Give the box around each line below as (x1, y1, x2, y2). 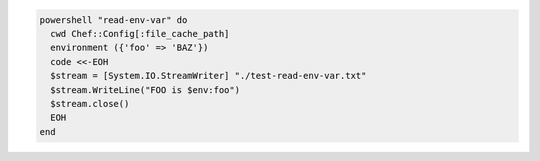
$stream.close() (50, 98, 130, 109)
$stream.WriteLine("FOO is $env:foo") (50, 84, 240, 95)
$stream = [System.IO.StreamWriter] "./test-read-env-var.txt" (50, 70, 367, 82)
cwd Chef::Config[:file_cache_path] (50, 28, 230, 39)
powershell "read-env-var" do (39, 14, 188, 25)
